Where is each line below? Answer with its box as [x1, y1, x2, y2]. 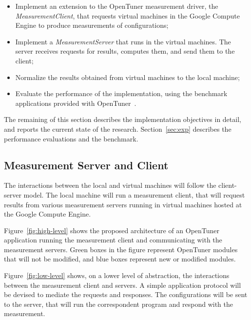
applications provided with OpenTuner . [15, 98, 136, 108]
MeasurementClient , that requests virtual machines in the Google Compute [15, 10, 240, 20]
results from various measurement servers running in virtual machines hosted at [4, 199, 242, 209]
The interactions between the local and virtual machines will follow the [4, 180, 216, 190]
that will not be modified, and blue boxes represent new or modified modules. [4, 254, 236, 264]
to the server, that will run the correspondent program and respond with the [4, 299, 233, 309]
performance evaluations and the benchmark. [4, 133, 138, 143]
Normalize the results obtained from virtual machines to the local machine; [15, 72, 240, 82]
